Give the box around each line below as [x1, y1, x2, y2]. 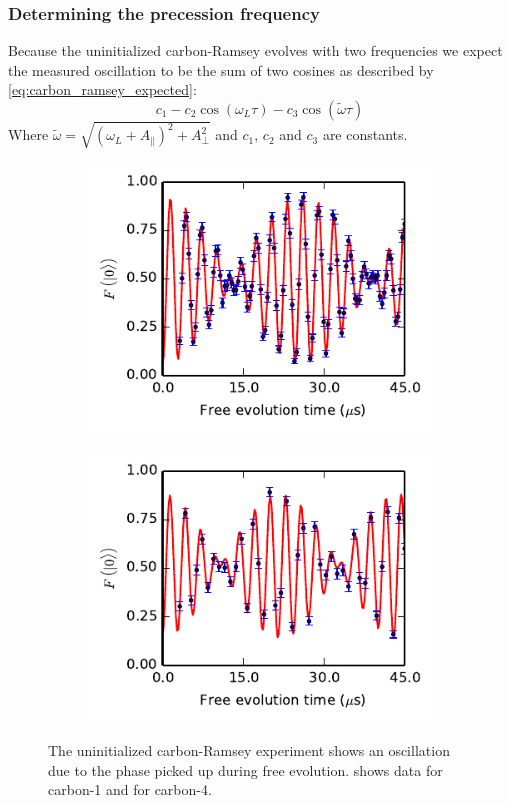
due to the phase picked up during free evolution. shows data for [48, 759, 443, 780]
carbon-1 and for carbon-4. [48, 779, 212, 800]
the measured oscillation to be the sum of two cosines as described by [8, 59, 434, 80]
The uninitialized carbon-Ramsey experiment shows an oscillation [48, 740, 450, 761]
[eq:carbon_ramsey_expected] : [8, 79, 197, 100]
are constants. [322, 124, 408, 145]
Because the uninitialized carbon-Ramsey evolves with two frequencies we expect [8, 40, 503, 61]
